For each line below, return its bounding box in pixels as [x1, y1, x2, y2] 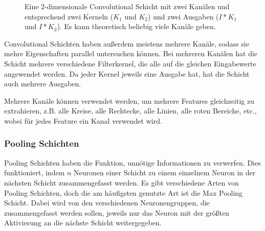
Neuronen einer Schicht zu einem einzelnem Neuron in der [74, 167, 256, 178]
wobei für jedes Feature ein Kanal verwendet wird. [4, 115, 162, 126]
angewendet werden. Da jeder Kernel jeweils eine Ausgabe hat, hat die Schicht [4, 68, 250, 79]
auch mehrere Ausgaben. [4, 78, 81, 89]
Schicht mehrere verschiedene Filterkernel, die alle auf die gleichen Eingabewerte [4, 58, 256, 68]
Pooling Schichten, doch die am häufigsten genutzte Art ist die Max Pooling [4, 187, 243, 198]
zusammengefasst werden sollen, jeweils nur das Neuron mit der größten [4, 207, 230, 218]
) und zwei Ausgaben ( [148, 11, 219, 21]
